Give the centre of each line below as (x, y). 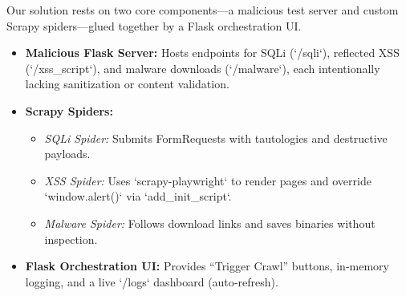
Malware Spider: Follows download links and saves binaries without (210, 223)
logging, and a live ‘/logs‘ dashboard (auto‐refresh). (152, 281)
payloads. (67, 154)
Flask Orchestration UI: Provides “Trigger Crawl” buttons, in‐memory (207, 266)
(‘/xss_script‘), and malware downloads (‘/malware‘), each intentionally (203, 68)
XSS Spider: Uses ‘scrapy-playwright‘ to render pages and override (208, 180)
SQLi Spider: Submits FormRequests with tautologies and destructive (216, 138)
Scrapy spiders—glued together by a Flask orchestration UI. (154, 25)
